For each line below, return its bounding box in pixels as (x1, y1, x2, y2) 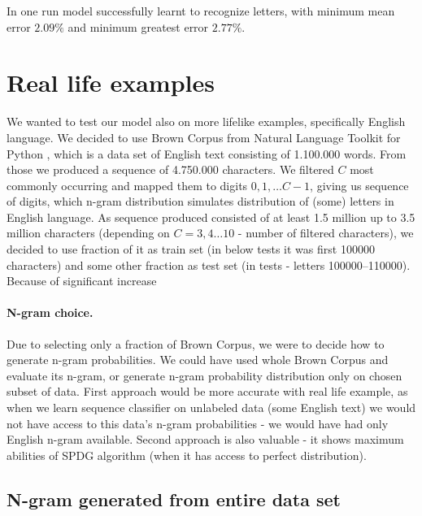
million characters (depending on (7, 224, 170, 241)
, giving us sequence (310, 176, 409, 193)
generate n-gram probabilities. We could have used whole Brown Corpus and (7, 351, 389, 368)
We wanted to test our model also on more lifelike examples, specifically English (7, 113, 406, 130)
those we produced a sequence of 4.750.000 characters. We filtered (7, 161, 334, 178)
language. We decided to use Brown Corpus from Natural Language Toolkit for (7, 128, 401, 145)
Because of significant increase (7, 272, 157, 289)
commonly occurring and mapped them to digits (7, 176, 248, 193)
